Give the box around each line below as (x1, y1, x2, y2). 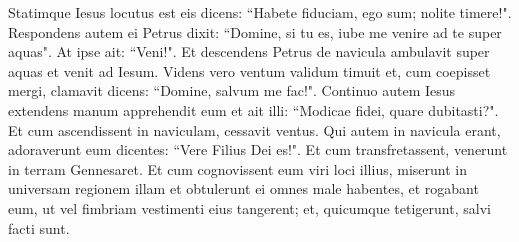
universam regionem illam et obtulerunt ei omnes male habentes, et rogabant (8, 178, 479, 199)
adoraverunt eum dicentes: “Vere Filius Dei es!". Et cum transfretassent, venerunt (8, 139, 508, 160)
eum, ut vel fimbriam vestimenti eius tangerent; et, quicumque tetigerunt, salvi (8, 197, 491, 218)
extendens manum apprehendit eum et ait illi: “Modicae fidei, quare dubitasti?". (8, 99, 499, 120)
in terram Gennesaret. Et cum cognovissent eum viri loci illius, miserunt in (8, 158, 467, 179)
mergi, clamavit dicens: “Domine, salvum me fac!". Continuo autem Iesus (8, 80, 456, 101)
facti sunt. (8, 217, 70, 238)
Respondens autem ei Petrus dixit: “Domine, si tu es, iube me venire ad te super (8, 21, 502, 42)
